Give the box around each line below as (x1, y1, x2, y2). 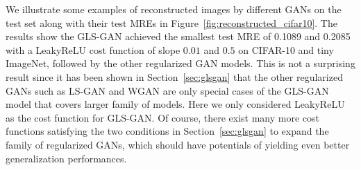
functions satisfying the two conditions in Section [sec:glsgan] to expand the (6, 124, 329, 138)
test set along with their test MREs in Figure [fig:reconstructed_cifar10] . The (6, 15, 337, 30)
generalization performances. (6, 151, 127, 165)
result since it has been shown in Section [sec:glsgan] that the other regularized (6, 69, 343, 84)
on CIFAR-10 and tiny (238, 42, 334, 57)
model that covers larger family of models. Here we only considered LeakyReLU (6, 97, 345, 111)
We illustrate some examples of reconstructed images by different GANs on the (6, 2, 342, 16)
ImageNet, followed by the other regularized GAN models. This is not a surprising (6, 56, 355, 70)
